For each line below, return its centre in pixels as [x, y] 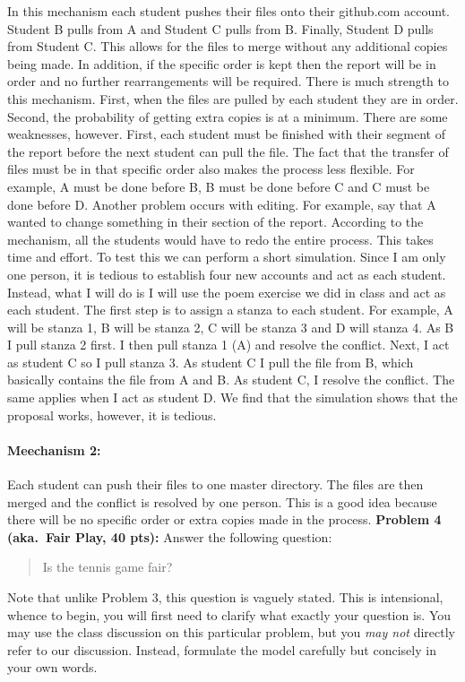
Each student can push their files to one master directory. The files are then [215, 484]
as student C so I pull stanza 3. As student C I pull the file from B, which [211, 362]
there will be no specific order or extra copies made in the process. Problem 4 [224, 519]
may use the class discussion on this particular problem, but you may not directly [231, 632]
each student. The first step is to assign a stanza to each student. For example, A [230, 310]
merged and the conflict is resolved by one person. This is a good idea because [222, 501]
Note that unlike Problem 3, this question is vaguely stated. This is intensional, [225, 597]
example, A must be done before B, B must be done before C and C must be [219, 186]
